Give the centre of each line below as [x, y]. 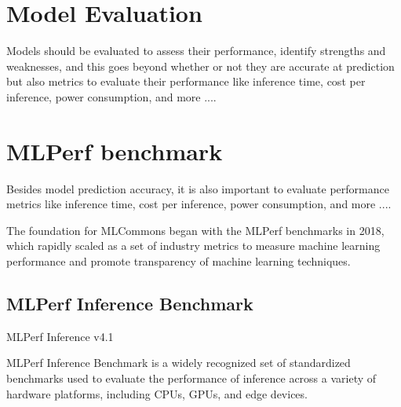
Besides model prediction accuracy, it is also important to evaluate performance [198, 188]
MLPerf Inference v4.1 [60, 336]
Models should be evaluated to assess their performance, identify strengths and [196, 51]
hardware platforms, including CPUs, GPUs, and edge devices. [157, 393]
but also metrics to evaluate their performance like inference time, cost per [186, 81]
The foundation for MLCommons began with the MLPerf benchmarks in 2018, [195, 230]
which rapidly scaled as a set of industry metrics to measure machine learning [193, 246]
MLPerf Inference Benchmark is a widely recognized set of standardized [179, 363]
